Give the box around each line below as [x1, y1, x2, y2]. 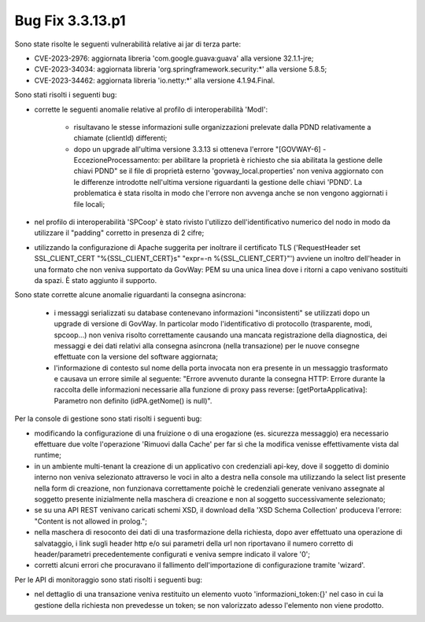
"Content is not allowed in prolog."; [34, 516, 147, 526]
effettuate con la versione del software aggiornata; [54, 352, 218, 362]
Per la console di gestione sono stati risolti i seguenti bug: [14, 414, 202, 424]
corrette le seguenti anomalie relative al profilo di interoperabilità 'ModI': [34, 105, 268, 114]
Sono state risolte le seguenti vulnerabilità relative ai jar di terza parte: [14, 39, 242, 49]
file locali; [73, 199, 105, 208]
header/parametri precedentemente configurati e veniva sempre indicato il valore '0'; [34, 549, 311, 558]
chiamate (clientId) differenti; [73, 134, 168, 143]
